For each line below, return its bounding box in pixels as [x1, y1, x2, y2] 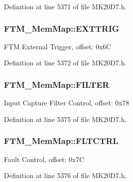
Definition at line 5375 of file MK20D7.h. [4, 114, 127, 124]
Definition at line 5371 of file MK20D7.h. [4, 1, 127, 11]
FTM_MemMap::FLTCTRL [4, 135, 118, 147]
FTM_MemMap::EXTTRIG [4, 22, 119, 34]
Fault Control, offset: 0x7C [4, 154, 85, 164]
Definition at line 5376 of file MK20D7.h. [4, 170, 127, 181]
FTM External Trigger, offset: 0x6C [4, 41, 111, 51]
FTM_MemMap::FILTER [4, 78, 110, 90]
